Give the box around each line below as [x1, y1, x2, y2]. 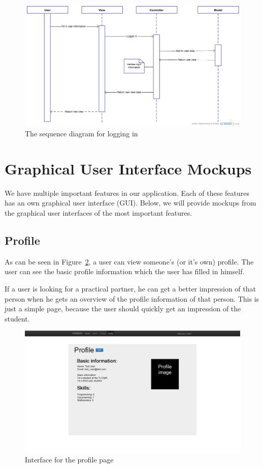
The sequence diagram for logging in [25, 128, 138, 139]
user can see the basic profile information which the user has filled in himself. [5, 266, 245, 277]
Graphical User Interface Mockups [5, 158, 252, 179]
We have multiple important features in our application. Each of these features [5, 187, 250, 198]
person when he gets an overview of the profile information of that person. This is [5, 293, 259, 304]
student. [5, 313, 30, 324]
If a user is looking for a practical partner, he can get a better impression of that [5, 283, 256, 294]
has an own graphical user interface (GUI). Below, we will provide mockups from [5, 197, 256, 208]
